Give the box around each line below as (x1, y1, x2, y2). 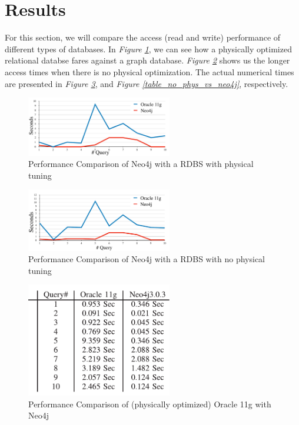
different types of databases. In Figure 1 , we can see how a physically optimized (5, 42, 292, 55)
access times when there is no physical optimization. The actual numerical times (5, 65, 294, 78)
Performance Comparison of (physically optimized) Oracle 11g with (28, 397, 271, 410)
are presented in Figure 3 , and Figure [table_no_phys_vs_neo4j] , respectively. (5, 77, 288, 89)
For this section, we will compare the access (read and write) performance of (5, 31, 281, 43)
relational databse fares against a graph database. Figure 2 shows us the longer (5, 54, 290, 66)
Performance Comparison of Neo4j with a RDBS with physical (28, 158, 254, 170)
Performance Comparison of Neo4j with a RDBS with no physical (28, 253, 265, 265)
